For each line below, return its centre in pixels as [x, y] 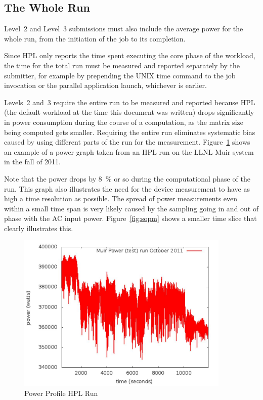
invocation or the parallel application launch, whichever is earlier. [105, 85]
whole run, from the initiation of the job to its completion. [95, 38]
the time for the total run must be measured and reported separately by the [122, 65]
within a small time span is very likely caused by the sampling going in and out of [131, 208]
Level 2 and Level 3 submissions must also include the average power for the [124, 29]
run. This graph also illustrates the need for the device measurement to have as [127, 188]
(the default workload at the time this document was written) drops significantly [129, 112]
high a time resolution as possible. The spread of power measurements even [121, 198]
